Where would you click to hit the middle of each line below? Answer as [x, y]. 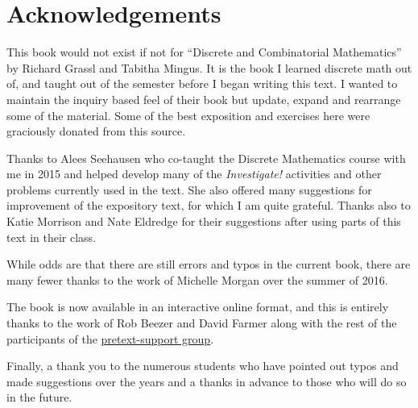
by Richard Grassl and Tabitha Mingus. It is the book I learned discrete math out [209, 67]
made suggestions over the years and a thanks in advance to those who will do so [207, 381]
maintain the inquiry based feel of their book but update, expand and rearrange [204, 99]
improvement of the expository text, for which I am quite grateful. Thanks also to [209, 205]
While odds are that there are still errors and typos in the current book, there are [209, 264]
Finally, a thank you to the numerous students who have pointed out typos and [203, 366]
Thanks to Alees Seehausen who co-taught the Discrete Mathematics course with [206, 158]
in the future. [39, 397]
